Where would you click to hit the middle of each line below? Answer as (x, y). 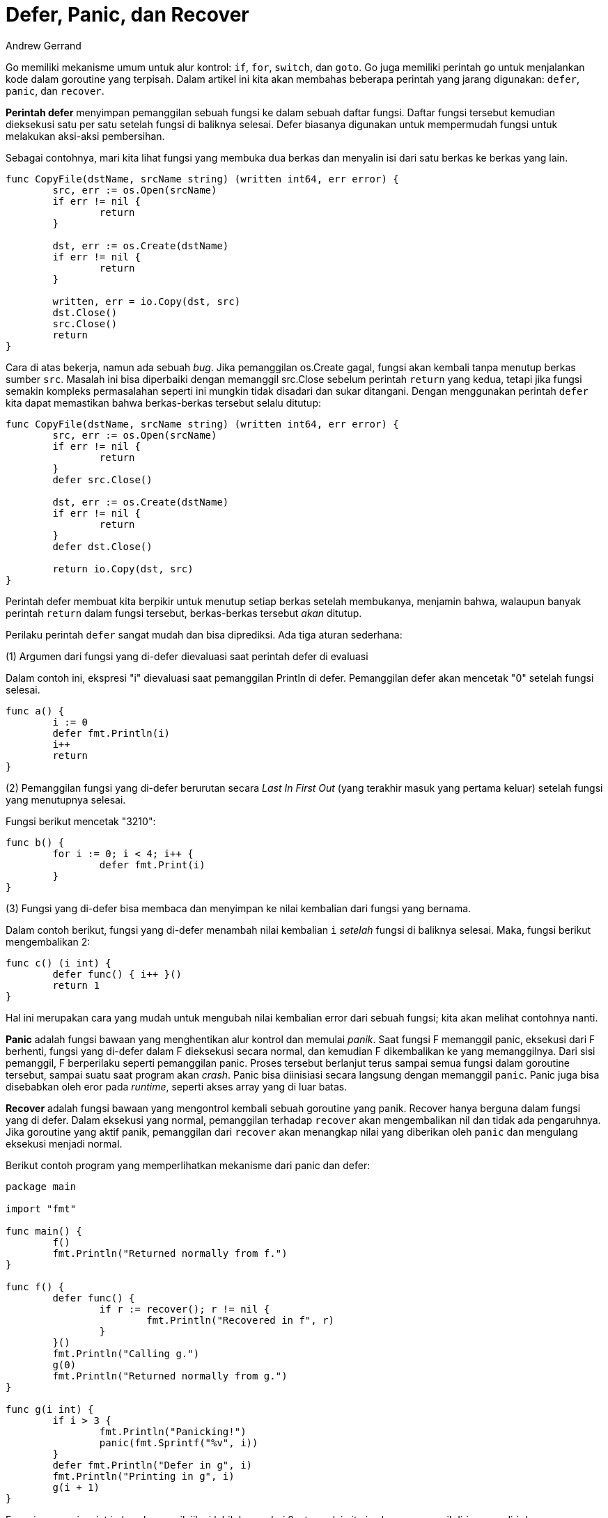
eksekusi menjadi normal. (64, 1143)
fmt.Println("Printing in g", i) (143, 1476)
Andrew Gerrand (44, 45)
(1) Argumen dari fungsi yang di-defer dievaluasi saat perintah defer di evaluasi (187, 656)
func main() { (44, 1231)
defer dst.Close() (102, 546)
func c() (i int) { (59, 963)
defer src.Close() (102, 479)
